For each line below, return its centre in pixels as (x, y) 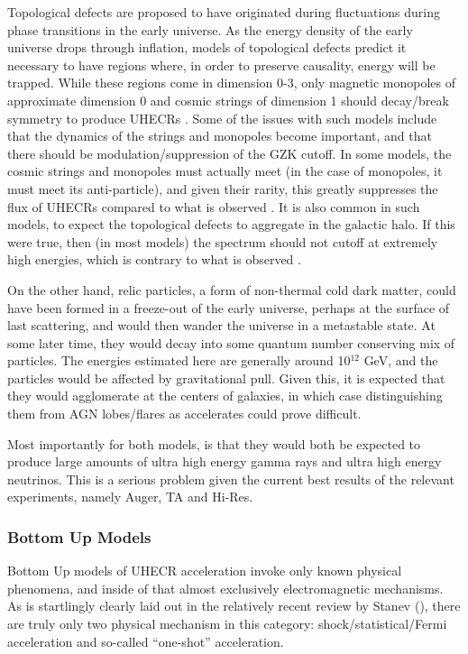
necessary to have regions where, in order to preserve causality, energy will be (221, 64)
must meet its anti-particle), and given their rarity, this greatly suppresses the (223, 188)
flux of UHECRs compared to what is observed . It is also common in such (214, 206)
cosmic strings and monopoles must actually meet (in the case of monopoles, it (225, 171)
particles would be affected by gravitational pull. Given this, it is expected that (226, 378)
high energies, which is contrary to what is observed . (154, 259)
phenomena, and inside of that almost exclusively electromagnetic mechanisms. (225, 588)
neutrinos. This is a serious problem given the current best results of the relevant (231, 479)
